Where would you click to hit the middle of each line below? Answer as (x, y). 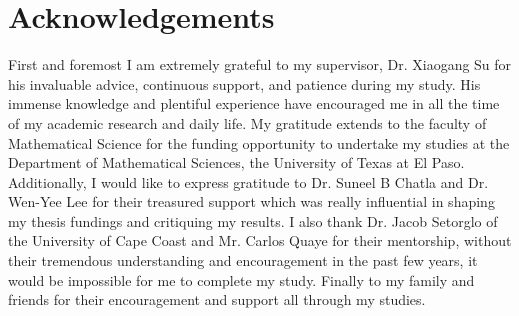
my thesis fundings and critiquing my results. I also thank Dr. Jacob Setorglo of (253, 220)
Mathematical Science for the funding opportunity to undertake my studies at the (259, 142)
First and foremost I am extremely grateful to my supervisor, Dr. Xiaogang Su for (260, 64)
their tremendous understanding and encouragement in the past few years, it (243, 260)
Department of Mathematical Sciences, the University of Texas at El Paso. (236, 162)
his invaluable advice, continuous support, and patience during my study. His (244, 83)
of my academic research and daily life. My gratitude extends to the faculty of (247, 122)
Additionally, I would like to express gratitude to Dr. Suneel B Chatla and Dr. (248, 181)
